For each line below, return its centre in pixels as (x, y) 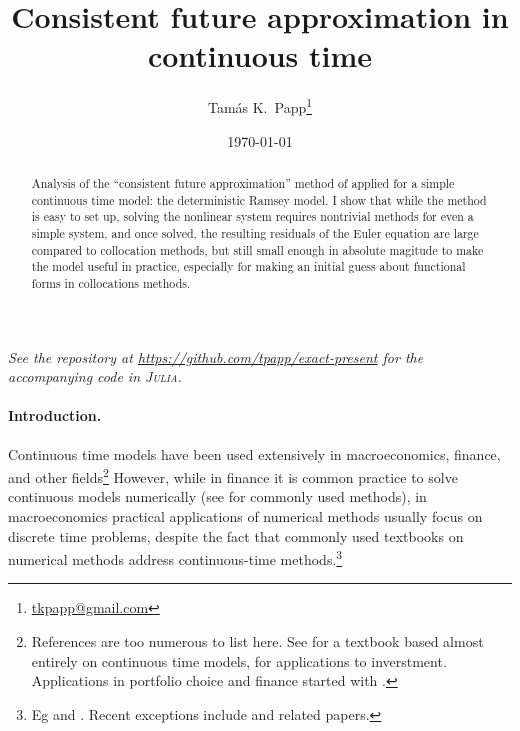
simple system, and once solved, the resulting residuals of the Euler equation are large (255, 232)
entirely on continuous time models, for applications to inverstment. (239, 660)
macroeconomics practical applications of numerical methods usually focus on (245, 515)
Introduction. (55, 415)
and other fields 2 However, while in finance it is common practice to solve (233, 475)
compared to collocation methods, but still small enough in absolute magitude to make (257, 249)
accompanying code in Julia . (95, 376)
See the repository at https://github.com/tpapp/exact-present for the (216, 356)
